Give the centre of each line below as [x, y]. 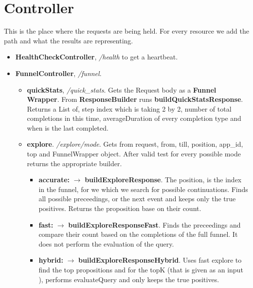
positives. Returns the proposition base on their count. [120, 208]
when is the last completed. [68, 127]
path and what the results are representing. [69, 40]
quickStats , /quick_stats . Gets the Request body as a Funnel [122, 89]
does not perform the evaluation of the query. [106, 243]
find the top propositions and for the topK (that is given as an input [141, 269]
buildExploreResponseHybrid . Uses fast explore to [160, 260]
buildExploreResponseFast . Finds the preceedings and [154, 224]
